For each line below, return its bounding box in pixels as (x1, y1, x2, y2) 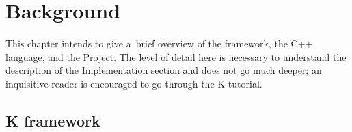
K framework (5, 109, 100, 131)
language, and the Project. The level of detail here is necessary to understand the (5, 49, 347, 64)
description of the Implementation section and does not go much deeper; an (5, 63, 322, 77)
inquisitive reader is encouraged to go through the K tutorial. (5, 76, 262, 90)
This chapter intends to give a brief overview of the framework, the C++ (5, 36, 313, 51)
